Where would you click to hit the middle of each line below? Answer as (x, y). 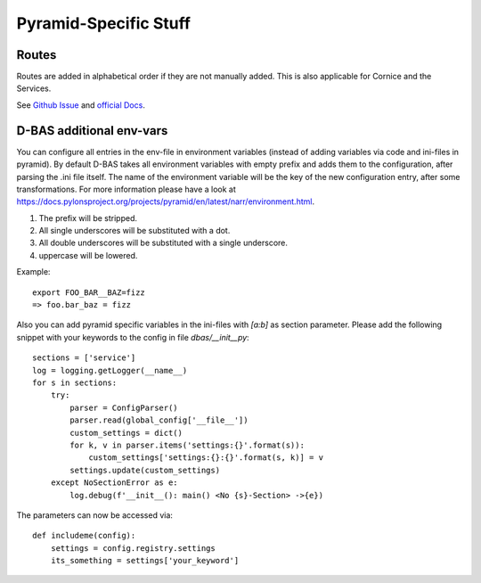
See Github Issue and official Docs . (81, 105)
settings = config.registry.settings (133, 548)
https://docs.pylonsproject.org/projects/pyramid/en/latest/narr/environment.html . (166, 201)
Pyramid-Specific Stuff (104, 23)
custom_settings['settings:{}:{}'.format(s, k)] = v (206, 458)
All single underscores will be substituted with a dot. (135, 231)
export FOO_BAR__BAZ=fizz (89, 292)
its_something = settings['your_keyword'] (145, 561)
